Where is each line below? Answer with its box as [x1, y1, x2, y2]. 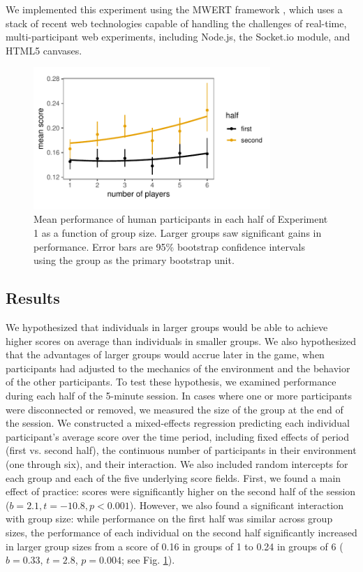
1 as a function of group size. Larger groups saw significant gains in [34, 226, 322, 240]
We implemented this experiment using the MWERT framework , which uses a [6, 2, 343, 16]
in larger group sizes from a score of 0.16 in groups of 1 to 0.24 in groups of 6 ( [6, 538, 343, 553]
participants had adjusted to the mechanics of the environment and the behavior [6, 360, 350, 375]
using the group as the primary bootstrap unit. [34, 253, 235, 267]
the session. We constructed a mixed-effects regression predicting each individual [6, 416, 350, 430]
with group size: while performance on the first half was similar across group [6, 511, 333, 526]
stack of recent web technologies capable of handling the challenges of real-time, [6, 15, 347, 30]
